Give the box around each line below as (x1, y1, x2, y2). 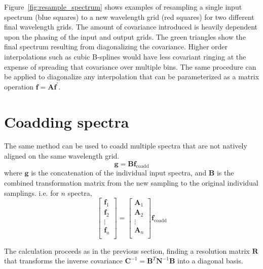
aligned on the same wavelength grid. (4, 151, 120, 161)
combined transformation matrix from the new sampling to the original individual (4, 177, 258, 188)
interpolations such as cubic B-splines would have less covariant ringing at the (4, 51, 246, 62)
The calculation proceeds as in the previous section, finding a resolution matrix (4, 245, 250, 256)
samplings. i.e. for (4, 187, 59, 198)
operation (4, 81, 34, 92)
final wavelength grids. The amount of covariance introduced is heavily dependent (4, 21, 258, 32)
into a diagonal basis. (177, 255, 243, 266)
